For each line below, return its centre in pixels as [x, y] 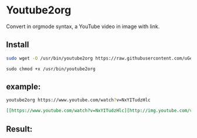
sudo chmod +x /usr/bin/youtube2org [51, 69]
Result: [19, 129]
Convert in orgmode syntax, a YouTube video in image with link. [83, 26]
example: [23, 87]
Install [18, 45]
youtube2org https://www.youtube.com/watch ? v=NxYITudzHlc [78, 100]
